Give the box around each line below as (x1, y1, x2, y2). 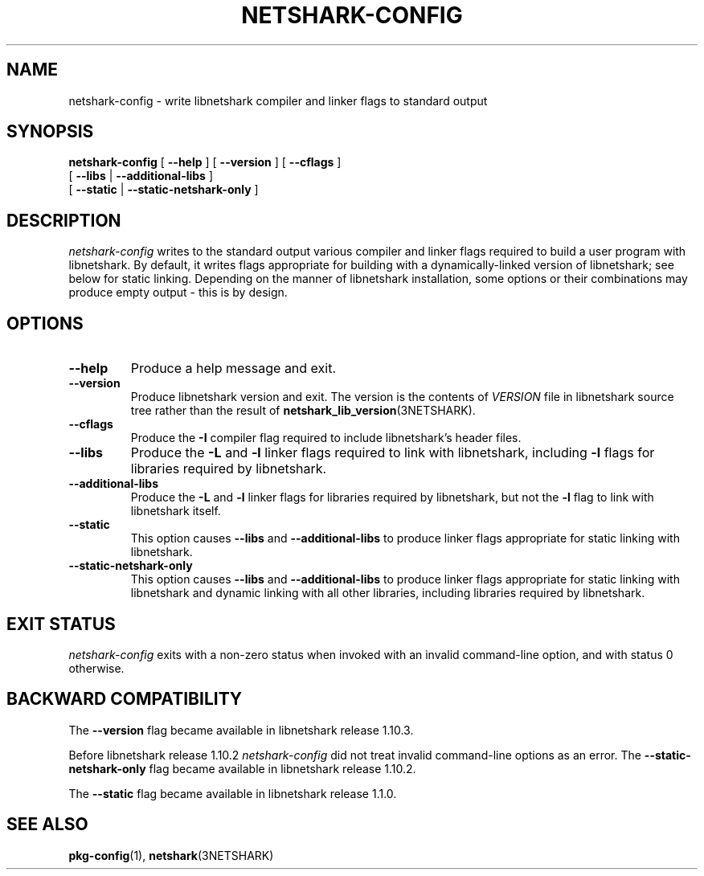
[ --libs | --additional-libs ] (68, 169, 213, 183)
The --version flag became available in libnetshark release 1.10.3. (68, 722, 414, 737)
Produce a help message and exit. (130, 360, 337, 377)
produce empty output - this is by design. (68, 285, 288, 300)
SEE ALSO (6, 814, 88, 835)
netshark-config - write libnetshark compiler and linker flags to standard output (68, 93, 488, 108)
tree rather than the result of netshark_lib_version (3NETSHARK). (130, 403, 476, 418)
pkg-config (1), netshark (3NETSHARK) (68, 848, 274, 862)
